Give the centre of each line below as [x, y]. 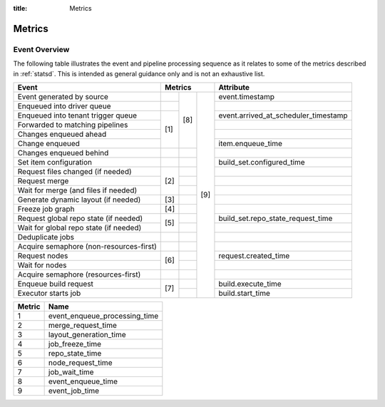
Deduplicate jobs [46, 237]
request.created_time [254, 255]
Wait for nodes [42, 265]
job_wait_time [71, 372]
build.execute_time [250, 284]
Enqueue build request [56, 284]
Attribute [234, 87]
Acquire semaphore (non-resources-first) [87, 246]
